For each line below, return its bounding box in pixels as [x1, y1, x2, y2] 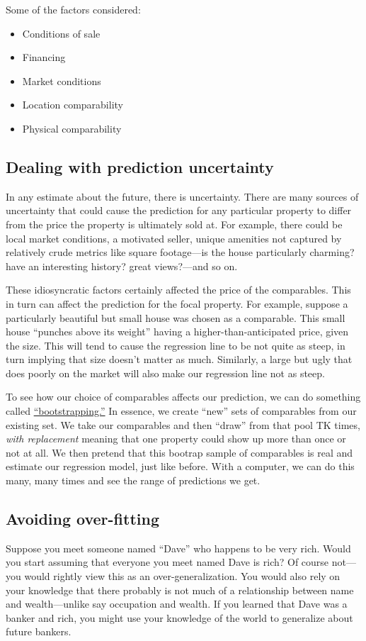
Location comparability [22, 97, 123, 112]
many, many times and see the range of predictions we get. [6, 473, 261, 488]
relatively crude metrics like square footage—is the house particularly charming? [6, 245, 355, 260]
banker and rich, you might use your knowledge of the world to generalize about [6, 610, 353, 625]
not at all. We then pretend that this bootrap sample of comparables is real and [6, 445, 353, 459]
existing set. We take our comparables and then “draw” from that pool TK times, [6, 417, 360, 432]
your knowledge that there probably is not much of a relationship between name [6, 582, 354, 597]
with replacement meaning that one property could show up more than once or [6, 431, 346, 446]
